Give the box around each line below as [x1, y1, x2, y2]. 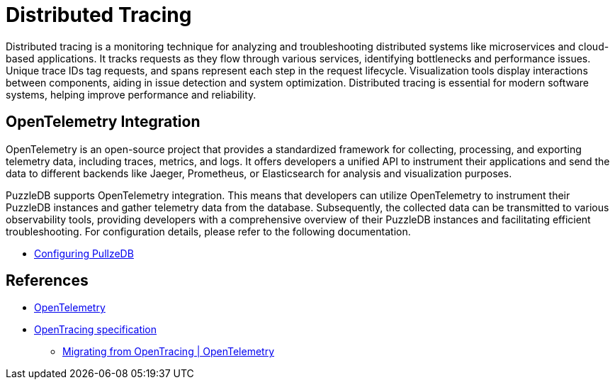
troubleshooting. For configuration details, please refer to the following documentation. [6, 225, 411, 238]
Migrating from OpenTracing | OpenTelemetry [62, 345, 275, 358]
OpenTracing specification [34, 323, 157, 336]
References [6, 272, 89, 290]
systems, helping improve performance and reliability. [6, 88, 256, 101]
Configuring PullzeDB [34, 247, 134, 260]
